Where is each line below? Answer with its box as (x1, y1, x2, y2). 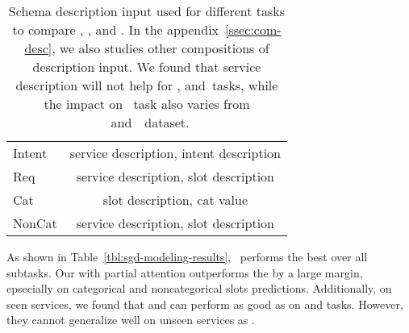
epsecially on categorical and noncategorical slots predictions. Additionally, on (6, 280, 392, 297)
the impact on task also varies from (44, 94, 250, 113)
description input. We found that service (32, 57, 261, 76)
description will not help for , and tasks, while (15, 76, 278, 94)
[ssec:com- (225, 20, 282, 39)
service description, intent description (69, 144, 281, 162)
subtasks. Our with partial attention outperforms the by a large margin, (6, 264, 363, 281)
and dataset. (111, 113, 190, 131)
